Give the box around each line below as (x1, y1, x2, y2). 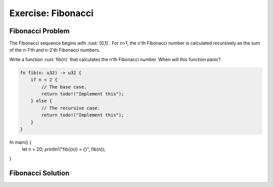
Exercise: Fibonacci (9, 8, 94, 19)
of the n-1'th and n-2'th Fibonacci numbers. (9, 47, 101, 53)
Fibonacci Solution (9, 169, 70, 177)
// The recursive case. (41, 105, 101, 111)
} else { (30, 98, 53, 104)
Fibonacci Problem (9, 27, 70, 35)
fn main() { (9, 139, 32, 145)
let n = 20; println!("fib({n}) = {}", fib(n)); (22, 146, 106, 152)
